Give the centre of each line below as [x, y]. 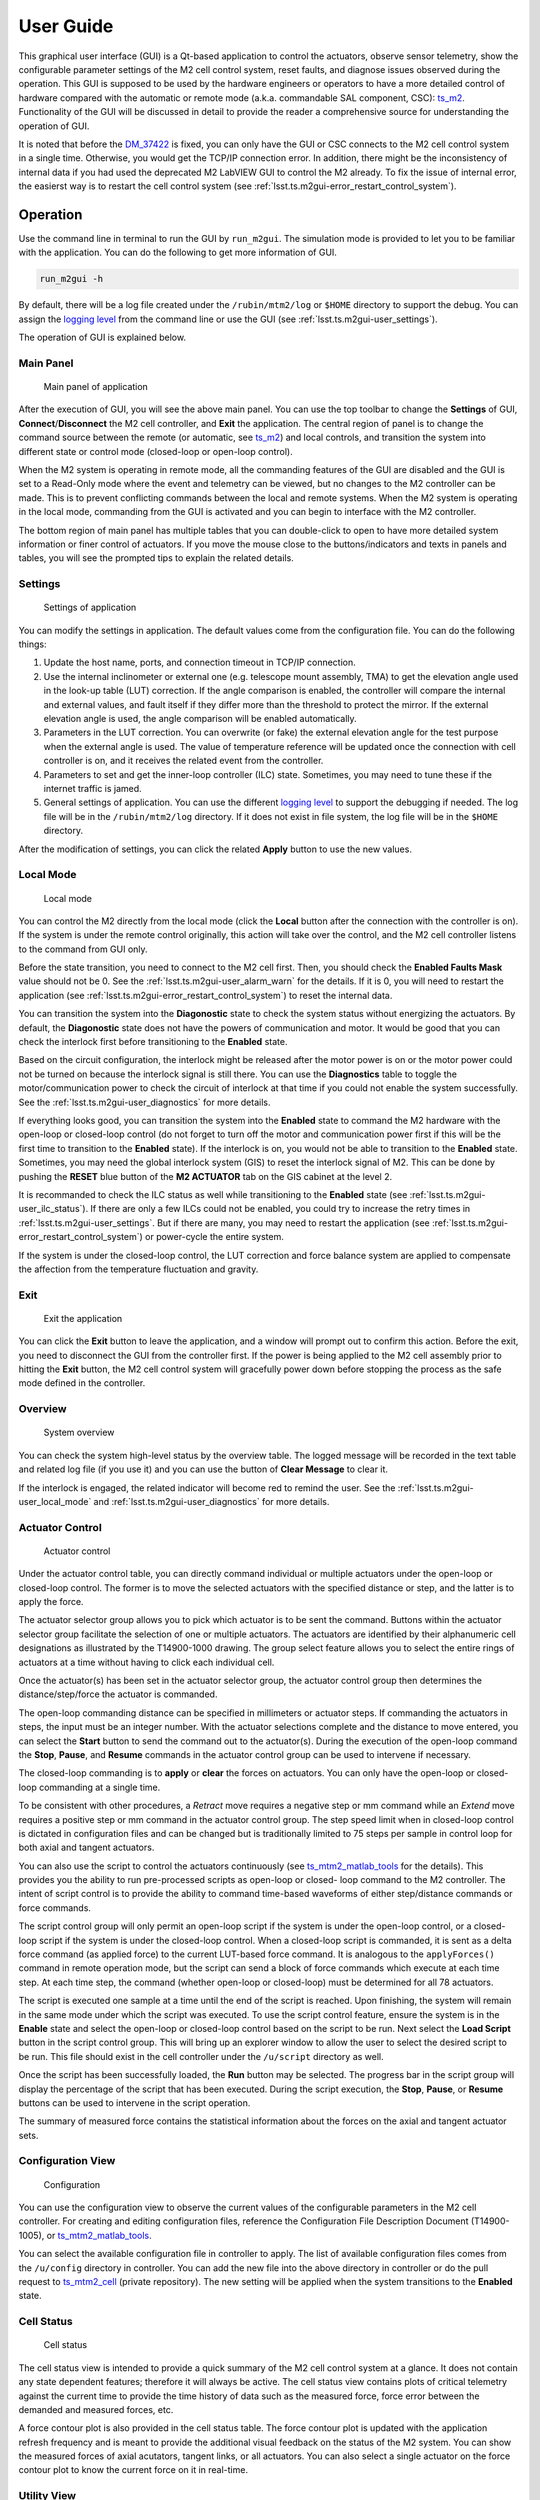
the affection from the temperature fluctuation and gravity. [138, 1269]
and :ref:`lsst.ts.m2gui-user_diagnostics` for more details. [211, 1501]
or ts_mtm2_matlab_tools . [99, 2235]
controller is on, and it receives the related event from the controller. [183, 761]
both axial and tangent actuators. [86, 1847]
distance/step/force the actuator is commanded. [118, 1694]
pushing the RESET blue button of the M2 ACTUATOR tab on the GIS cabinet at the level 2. [205, 1176]
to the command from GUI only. [83, 949]
